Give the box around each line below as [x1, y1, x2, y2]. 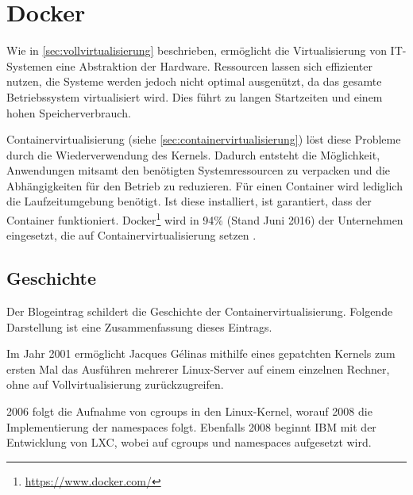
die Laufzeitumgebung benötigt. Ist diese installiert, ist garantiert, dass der [6, 193, 372, 209]
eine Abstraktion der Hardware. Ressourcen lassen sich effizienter [56, 57, 372, 74]
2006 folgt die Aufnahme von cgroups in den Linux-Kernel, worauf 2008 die [6, 403, 372, 420]
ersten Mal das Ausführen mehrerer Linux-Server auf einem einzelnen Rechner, [6, 360, 390, 377]
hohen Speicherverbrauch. [6, 104, 131, 121]
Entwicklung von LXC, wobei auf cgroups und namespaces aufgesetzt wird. [6, 434, 372, 451]
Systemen [6, 57, 53, 74]
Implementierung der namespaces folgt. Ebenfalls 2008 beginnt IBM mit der [6, 418, 376, 435]
